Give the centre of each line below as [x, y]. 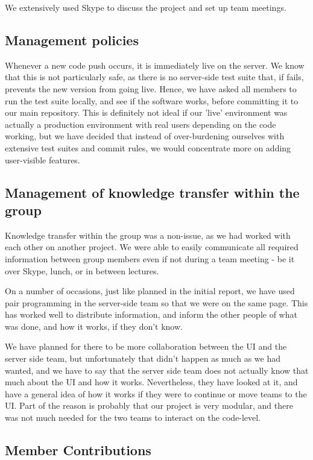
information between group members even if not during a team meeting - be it [150, 258]
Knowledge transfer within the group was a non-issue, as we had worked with [148, 235]
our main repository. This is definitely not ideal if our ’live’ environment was [146, 112]
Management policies [72, 39]
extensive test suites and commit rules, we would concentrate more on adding [148, 147]
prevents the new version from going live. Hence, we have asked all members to [151, 88]
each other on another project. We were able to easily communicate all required [152, 247]
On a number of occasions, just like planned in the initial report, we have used [150, 291]
